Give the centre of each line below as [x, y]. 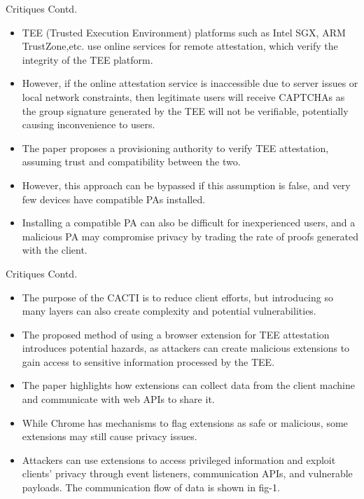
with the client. [55, 250]
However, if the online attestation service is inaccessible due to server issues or [190, 83]
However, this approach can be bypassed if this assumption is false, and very [186, 185]
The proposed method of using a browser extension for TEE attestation [176, 334]
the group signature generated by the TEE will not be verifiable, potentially [185, 110]
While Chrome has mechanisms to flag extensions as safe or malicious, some [185, 422]
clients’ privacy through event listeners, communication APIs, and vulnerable [187, 473]
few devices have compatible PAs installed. [114, 199]
